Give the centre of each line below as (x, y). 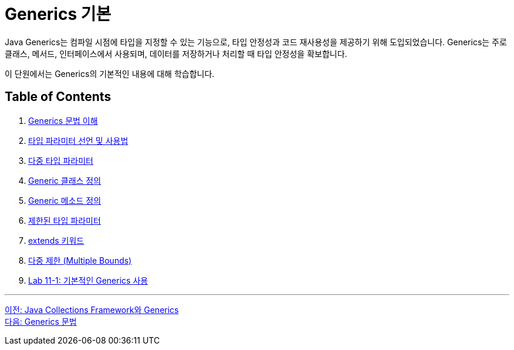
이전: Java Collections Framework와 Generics (92, 309)
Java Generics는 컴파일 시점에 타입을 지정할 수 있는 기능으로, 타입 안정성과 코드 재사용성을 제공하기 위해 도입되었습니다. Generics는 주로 (256, 42)
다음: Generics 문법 (41, 321)
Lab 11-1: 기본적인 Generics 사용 (88, 280)
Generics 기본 (58, 14)
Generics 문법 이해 (63, 120)
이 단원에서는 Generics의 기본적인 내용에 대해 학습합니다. (110, 73)
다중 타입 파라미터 (61, 160)
